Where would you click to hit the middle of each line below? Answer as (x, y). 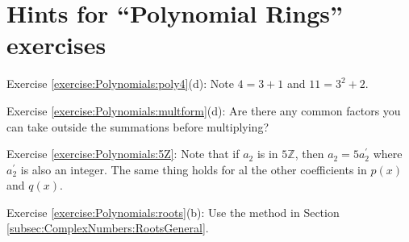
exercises (56, 45)
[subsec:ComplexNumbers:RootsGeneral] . (108, 228)
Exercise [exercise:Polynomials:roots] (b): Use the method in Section (173, 212)
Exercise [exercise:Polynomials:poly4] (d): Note (120, 83)
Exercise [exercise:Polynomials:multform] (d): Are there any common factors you (204, 110)
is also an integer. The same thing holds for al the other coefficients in (194, 169)
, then (309, 154)
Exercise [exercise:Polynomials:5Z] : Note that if (123, 154)
